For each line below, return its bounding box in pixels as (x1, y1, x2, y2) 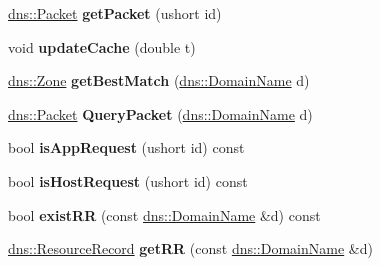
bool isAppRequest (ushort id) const (8, 137, 245, 158)
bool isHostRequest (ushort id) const (8, 170, 248, 191)
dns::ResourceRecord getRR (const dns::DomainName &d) (8, 238, 373, 259)
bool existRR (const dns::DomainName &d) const (8, 204, 321, 225)
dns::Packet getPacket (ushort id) (8, 3, 222, 23)
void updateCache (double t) (8, 36, 196, 57)
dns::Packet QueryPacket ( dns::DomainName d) (8, 103, 313, 124)
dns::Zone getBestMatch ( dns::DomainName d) (8, 70, 310, 91)
